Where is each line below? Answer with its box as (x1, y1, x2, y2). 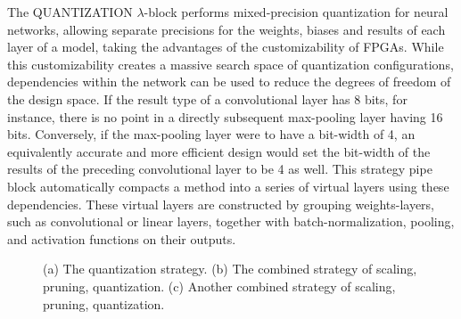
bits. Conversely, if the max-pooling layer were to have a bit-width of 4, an (7, 125, 416, 143)
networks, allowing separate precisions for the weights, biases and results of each (7, 20, 446, 38)
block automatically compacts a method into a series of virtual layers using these (7, 176, 449, 195)
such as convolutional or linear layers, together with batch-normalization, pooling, (7, 212, 455, 231)
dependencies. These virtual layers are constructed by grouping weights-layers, (7, 194, 435, 213)
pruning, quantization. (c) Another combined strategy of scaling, (43, 276, 396, 295)
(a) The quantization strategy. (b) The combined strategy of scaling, (43, 259, 417, 278)
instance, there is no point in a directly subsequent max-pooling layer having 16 (7, 107, 443, 126)
